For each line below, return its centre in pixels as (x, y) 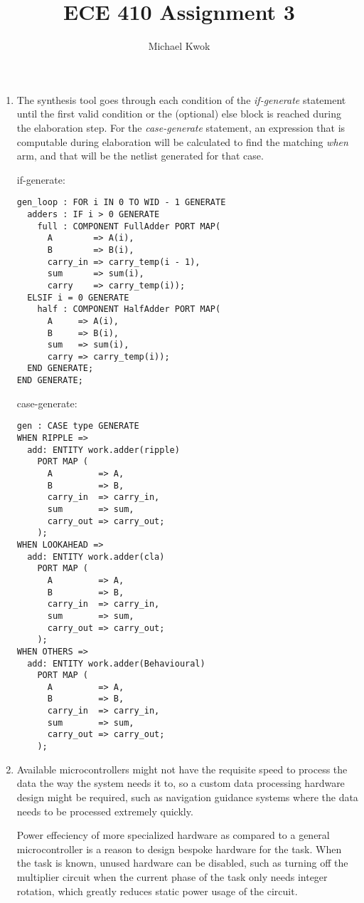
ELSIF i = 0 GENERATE (78, 297)
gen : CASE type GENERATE (78, 426)
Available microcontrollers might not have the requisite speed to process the (182, 769)
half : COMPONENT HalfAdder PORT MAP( (129, 309)
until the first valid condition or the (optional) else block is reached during (179, 114)
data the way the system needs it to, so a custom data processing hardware (181, 783)
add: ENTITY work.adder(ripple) (103, 450)
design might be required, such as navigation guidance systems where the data (187, 797)
